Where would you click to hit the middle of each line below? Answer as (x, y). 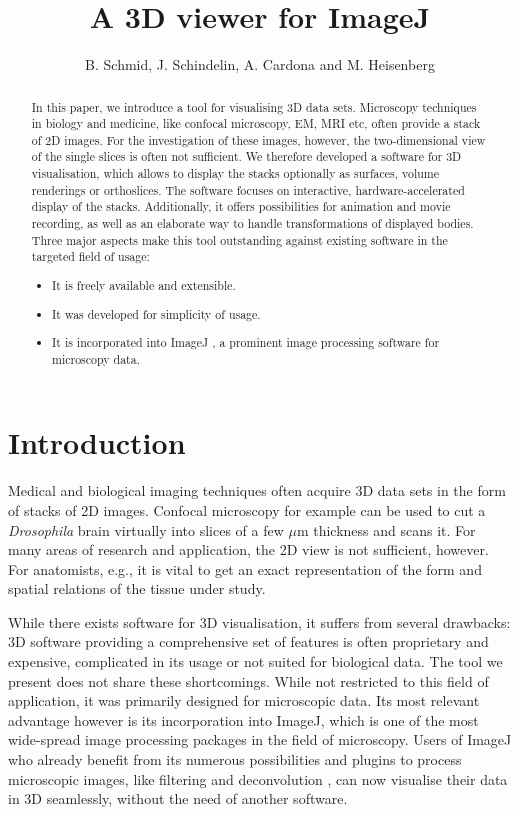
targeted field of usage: (90, 256)
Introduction (97, 442)
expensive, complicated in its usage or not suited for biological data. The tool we (255, 661)
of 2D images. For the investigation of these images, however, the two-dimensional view (258, 139)
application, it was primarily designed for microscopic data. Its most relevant (244, 700)
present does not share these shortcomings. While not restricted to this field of (248, 680)
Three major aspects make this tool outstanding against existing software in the (239, 239)
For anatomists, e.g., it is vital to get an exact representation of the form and (245, 568)
